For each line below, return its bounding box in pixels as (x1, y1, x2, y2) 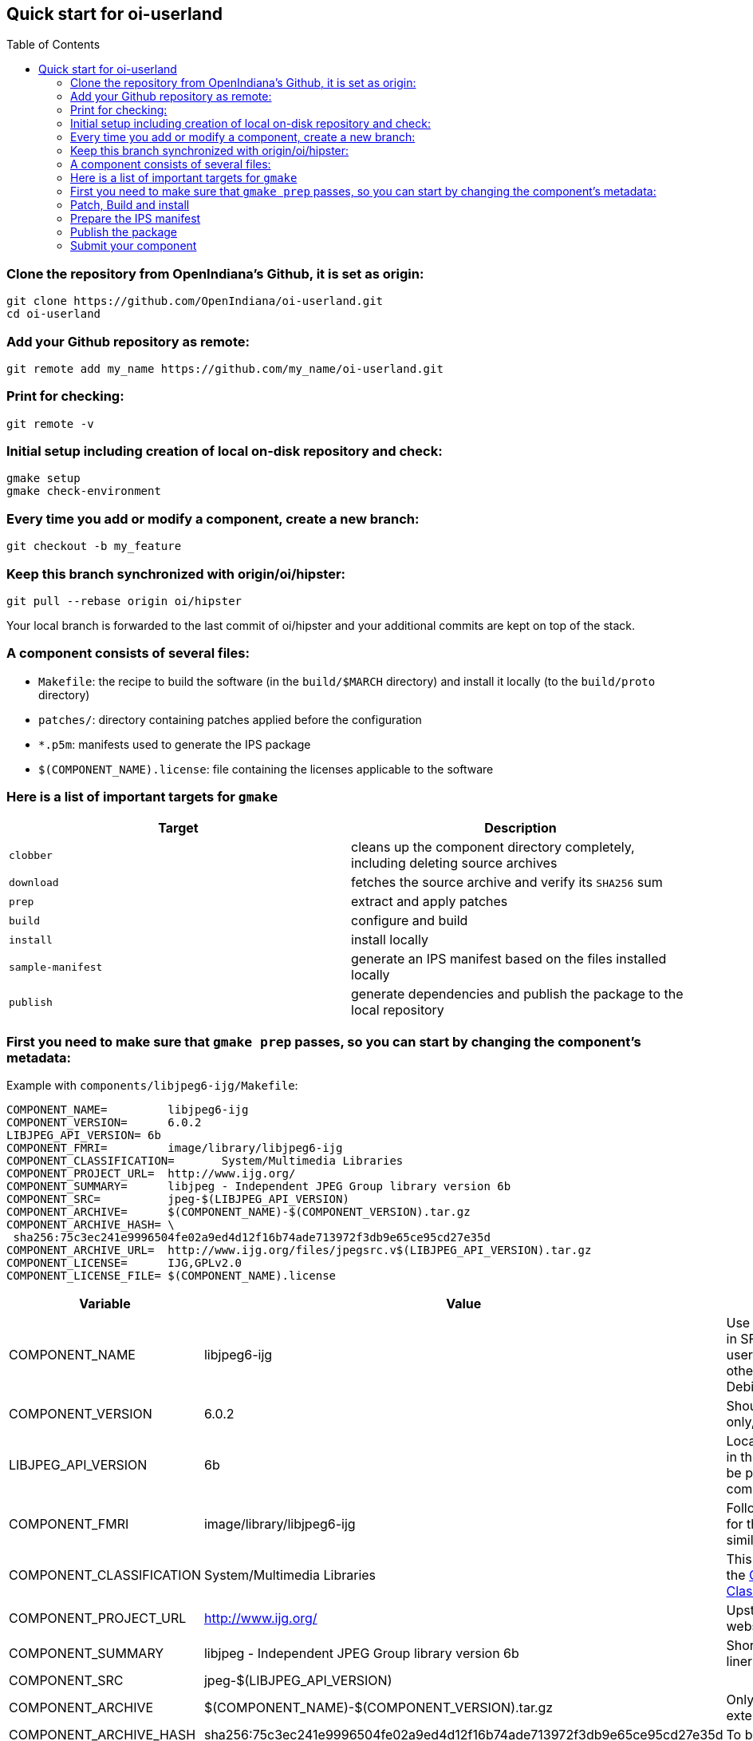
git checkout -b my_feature (6, 540, 182, 553)
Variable (79, 1296, 131, 1312)
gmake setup (6, 472, 81, 485)
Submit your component (70, 239, 197, 253)
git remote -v (6, 417, 94, 430)
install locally (351, 932, 428, 948)
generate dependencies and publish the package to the (351, 986, 684, 1003)
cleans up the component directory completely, (351, 839, 635, 856)
